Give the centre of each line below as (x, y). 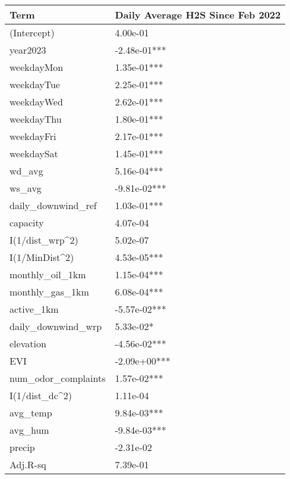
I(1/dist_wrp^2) (44, 240)
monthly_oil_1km (48, 274)
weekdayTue (35, 84)
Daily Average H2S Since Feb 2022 (198, 15)
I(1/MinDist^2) (42, 257)
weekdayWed (36, 102)
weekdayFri (33, 136)
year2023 (28, 50)
